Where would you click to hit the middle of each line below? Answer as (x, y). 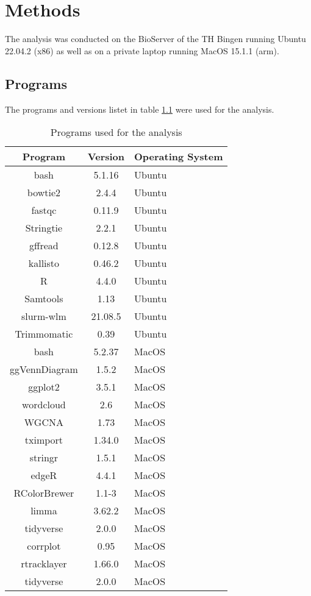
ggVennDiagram (44, 369)
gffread (44, 246)
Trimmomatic (44, 334)
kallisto (44, 263)
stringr (44, 458)
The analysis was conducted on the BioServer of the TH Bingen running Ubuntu (155, 39)
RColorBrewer (44, 493)
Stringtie (44, 228)
